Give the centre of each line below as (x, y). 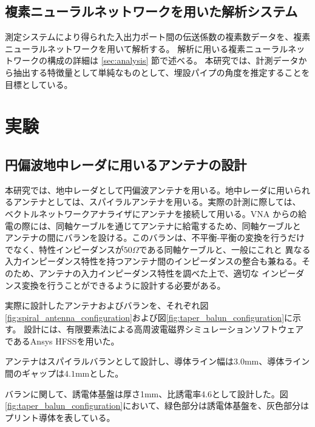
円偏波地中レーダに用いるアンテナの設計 (126, 164)
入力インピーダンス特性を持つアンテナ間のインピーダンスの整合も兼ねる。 (153, 261)
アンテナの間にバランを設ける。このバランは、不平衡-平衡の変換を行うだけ (155, 237)
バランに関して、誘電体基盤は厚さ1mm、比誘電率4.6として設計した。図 (147, 393)
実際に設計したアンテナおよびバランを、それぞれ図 (107, 305)
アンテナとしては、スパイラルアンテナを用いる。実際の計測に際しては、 (157, 202)
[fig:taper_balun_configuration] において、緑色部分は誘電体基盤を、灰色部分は (157, 405)
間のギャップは (35, 373)
